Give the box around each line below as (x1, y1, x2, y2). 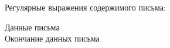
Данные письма (5, 20, 60, 33)
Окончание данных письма (5, 32, 100, 44)
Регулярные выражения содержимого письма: (5, 1, 166, 13)
